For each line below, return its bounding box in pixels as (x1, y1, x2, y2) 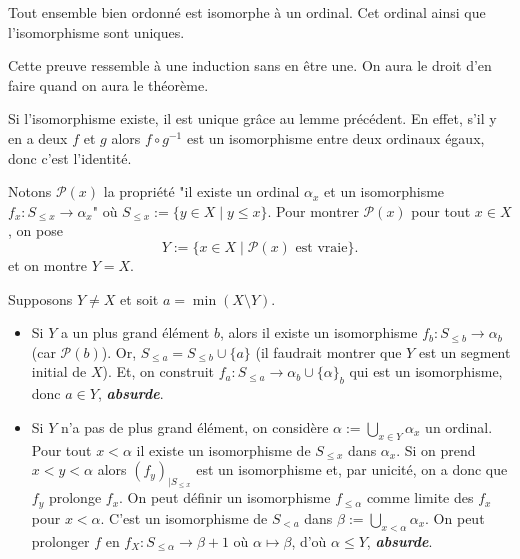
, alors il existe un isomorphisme (219, 322, 418, 343)
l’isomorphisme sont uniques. (8, 21, 185, 42)
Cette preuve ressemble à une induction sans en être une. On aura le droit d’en (8, 55, 492, 76)
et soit (120, 288, 159, 309)
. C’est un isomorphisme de (100, 507, 268, 528)
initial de (31, 361, 87, 382)
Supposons (8, 288, 73, 309)
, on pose (8, 220, 63, 241)
